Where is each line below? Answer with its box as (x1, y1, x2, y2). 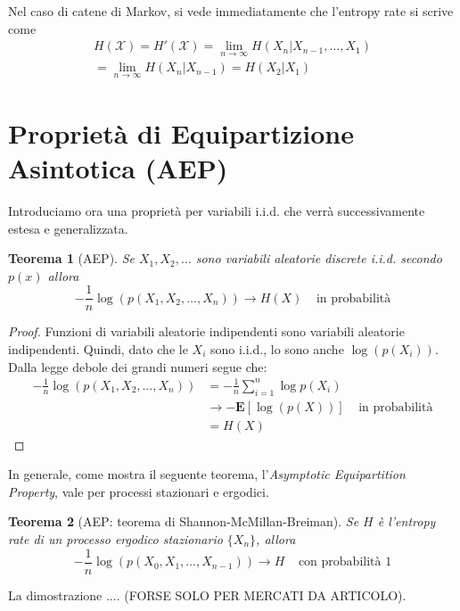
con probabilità (298, 556, 382, 569)
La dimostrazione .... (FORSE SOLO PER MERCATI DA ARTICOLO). (8, 585, 407, 604)
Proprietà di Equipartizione (8, 114, 354, 151)
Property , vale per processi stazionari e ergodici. (8, 482, 269, 500)
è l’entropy (377, 512, 436, 531)
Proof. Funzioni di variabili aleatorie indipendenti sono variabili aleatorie (8, 322, 405, 341)
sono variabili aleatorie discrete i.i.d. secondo (195, 249, 442, 268)
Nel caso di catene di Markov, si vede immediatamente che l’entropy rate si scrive (8, 2, 454, 20)
